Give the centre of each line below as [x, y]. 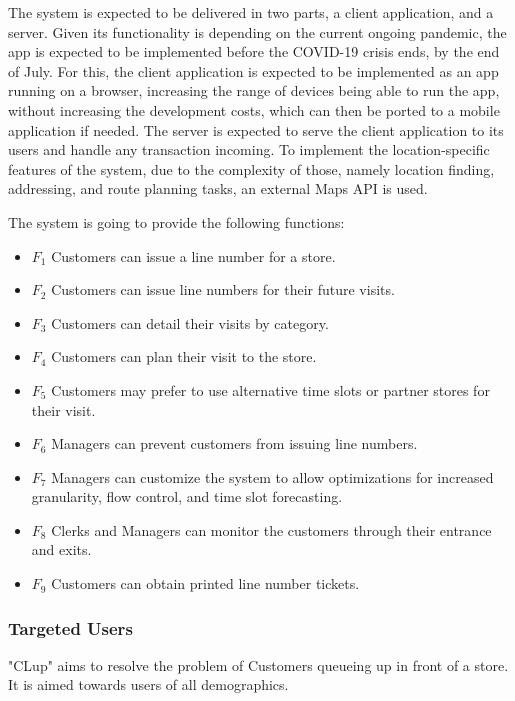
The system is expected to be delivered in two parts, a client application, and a [251, 12]
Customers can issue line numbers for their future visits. [223, 289]
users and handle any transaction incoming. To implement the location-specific [249, 149]
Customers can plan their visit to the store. [184, 356]
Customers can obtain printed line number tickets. [205, 583]
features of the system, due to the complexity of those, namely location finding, [251, 168]
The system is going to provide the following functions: [176, 221]
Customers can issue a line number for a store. [193, 255]
